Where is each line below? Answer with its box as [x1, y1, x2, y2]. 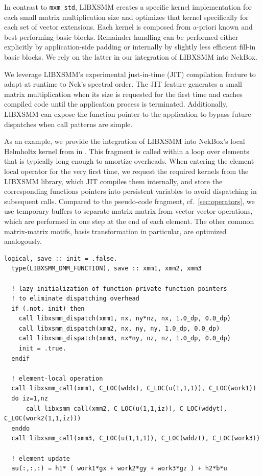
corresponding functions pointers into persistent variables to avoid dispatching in [4, 186, 257, 196]
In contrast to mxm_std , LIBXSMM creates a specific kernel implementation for [4, 2, 252, 12]
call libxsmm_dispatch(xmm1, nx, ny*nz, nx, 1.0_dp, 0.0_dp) [18, 315, 231, 322]
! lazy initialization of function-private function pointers [11, 285, 227, 292]
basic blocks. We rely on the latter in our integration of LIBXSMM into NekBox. [4, 52, 257, 62]
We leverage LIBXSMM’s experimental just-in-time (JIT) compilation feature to [4, 68, 256, 79]
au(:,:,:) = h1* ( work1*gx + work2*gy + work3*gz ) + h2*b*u [11, 465, 227, 472]
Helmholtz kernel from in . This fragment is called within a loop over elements [4, 145, 249, 156]
